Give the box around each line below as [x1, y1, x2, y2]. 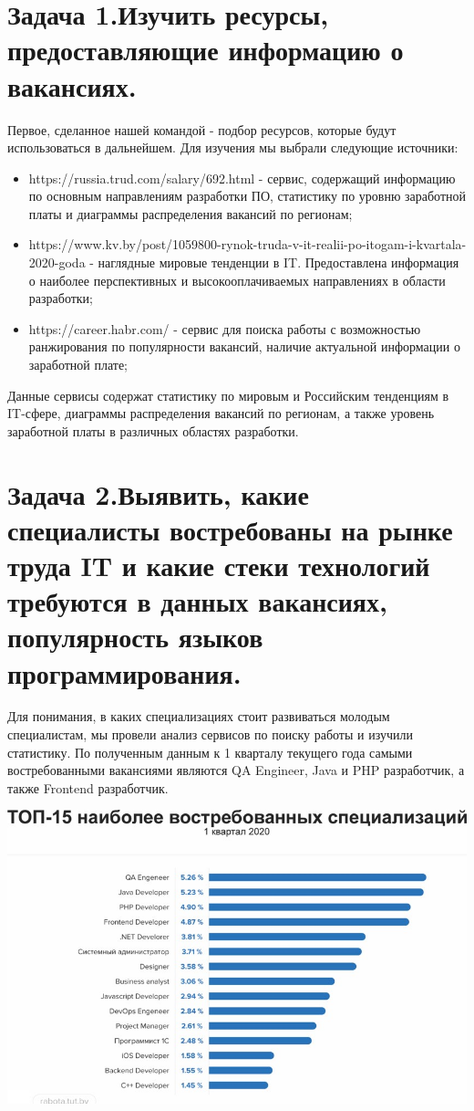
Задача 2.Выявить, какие [7, 475, 309, 512]
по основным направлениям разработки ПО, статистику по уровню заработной [28, 186, 467, 205]
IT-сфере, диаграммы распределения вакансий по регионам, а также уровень [7, 404, 435, 423]
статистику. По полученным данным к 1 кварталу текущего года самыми [7, 742, 413, 761]
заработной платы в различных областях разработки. [7, 421, 299, 440]
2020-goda [28, 253, 86, 272]
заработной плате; [28, 355, 129, 374]
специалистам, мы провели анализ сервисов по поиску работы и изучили [7, 725, 413, 744]
